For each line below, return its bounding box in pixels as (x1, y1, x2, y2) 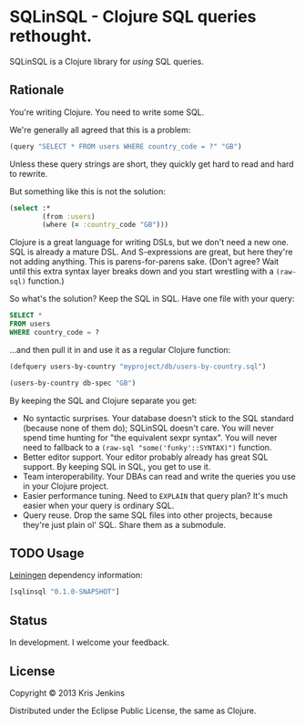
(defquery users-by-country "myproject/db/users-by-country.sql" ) (9, 362, 267, 371)
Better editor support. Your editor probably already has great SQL (22, 451, 269, 462)
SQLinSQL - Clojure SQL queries (9, 6, 257, 27)
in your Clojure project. (22, 481, 109, 492)
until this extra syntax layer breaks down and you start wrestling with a (9, 266, 275, 277)
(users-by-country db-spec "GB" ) (9, 378, 137, 388)
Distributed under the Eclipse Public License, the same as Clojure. (9, 705, 257, 716)
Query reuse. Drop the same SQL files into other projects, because (22, 509, 273, 521)
